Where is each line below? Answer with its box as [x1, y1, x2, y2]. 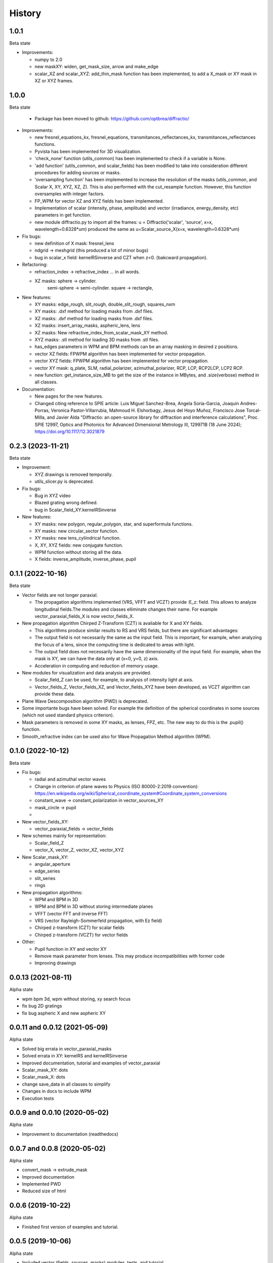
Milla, [34, 414, 46, 420]
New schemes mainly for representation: [22, 833, 107, 839]
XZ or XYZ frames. [34, 78, 73, 84]
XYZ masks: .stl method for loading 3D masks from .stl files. [34, 336, 159, 343]
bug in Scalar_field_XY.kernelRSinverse [34, 507, 116, 513]
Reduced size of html [22, 1188, 66, 1194]
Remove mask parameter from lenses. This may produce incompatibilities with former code [34, 953, 225, 959]
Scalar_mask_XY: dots [22, 1066, 68, 1073]
